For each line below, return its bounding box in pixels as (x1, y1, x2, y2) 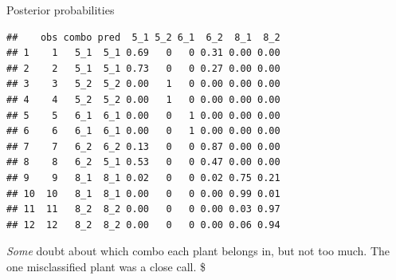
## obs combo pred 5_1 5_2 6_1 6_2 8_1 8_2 (6, 31, 280, 43)
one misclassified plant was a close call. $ (6, 258, 206, 274)
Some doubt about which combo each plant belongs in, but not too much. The (6, 243, 390, 259)
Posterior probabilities (6, 2, 115, 18)
